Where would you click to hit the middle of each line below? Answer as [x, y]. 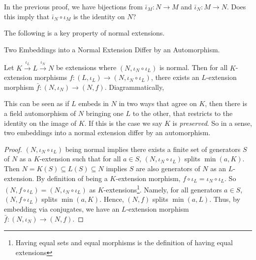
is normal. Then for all [193, 67]
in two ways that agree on [158, 103]
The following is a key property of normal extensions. [84, 33]
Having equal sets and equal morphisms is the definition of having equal [124, 242]
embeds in [94, 103]
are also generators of [168, 168]
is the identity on [99, 16]
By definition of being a [72, 178]
